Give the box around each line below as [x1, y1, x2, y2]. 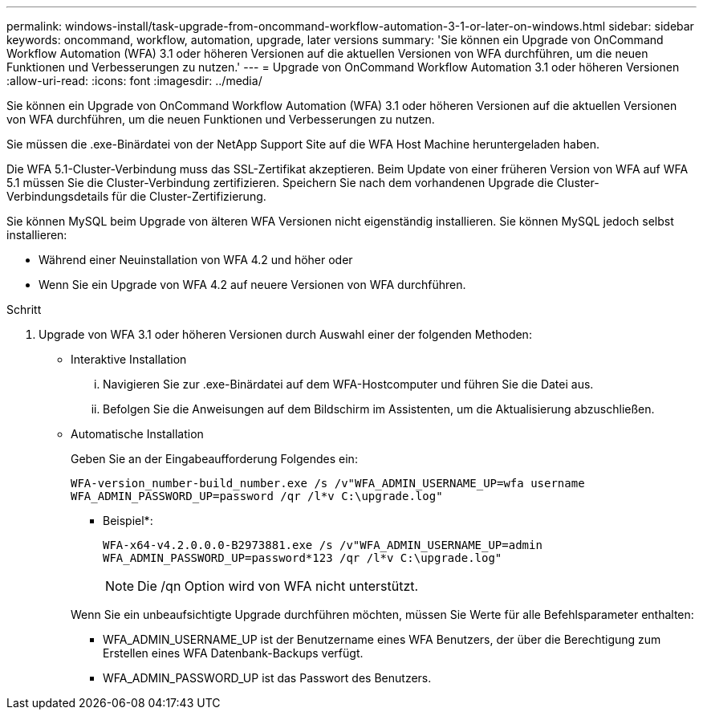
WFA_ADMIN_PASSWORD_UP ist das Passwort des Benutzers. [103, 671, 432, 685]
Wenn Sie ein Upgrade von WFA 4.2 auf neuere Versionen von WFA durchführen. [39, 278, 466, 291]
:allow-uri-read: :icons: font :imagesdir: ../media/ [6, 74, 262, 87]
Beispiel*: [103, 514, 153, 527]
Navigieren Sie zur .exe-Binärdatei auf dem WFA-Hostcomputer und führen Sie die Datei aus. [103, 377, 594, 391]
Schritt [6, 303, 42, 316]
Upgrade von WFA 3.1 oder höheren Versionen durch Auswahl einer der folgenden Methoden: [39, 327, 532, 341]
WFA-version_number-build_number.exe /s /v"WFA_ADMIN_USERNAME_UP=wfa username [71, 477, 585, 490]
